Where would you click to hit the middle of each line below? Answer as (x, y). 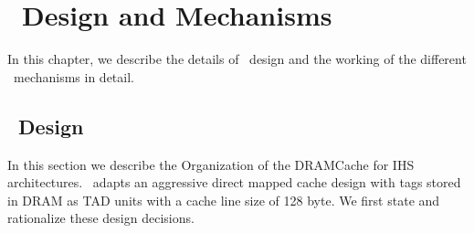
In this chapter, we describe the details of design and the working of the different (237, 59)
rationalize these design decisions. (101, 218)
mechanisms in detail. (74, 76)
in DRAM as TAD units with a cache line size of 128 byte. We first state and (224, 200)
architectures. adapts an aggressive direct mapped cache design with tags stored (234, 182)
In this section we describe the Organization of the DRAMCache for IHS (211, 164)
